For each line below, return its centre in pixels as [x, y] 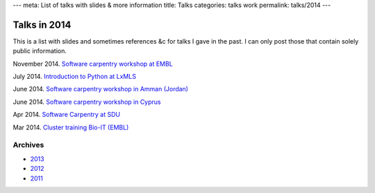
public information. [40, 51]
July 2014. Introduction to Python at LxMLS [75, 77]
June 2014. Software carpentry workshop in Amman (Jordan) [101, 89]
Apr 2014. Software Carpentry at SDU [67, 115]
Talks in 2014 [42, 25]
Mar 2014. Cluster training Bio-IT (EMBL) [71, 127]
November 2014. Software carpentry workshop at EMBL [93, 64]
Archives [28, 145]
